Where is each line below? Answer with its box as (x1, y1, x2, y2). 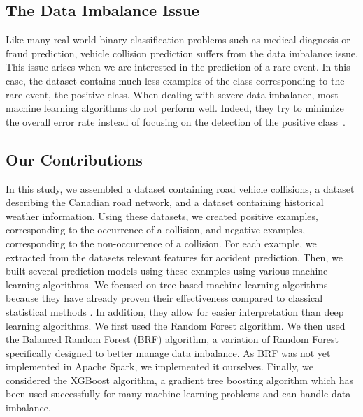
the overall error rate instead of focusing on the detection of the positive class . (6, 114, 346, 129)
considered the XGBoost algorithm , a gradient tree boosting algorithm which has (6, 372, 354, 387)
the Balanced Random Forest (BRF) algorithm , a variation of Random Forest (6, 332, 339, 346)
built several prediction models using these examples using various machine (6, 263, 328, 278)
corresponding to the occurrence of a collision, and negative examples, (6, 222, 306, 237)
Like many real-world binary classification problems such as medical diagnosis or (6, 32, 350, 47)
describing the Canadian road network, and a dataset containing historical (6, 195, 324, 210)
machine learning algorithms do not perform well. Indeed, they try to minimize (6, 101, 344, 115)
